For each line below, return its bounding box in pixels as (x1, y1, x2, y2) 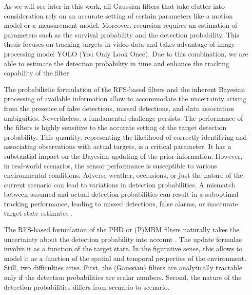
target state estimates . (4, 208, 73, 218)
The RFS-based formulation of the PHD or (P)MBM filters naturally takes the (4, 224, 240, 235)
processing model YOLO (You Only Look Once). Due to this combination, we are (4, 48, 248, 58)
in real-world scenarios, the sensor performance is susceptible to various (4, 160, 217, 170)
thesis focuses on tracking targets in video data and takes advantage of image (4, 39, 235, 49)
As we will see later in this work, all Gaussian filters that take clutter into (4, 1, 225, 11)
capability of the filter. (4, 68, 71, 78)
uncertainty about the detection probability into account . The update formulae (4, 234, 242, 244)
